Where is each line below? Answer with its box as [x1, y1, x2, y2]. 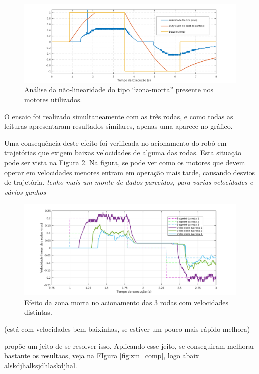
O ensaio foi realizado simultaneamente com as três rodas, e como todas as [4, 111, 233, 121]
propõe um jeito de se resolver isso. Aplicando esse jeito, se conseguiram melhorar [4, 340, 255, 351]
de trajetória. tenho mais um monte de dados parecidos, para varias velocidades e [4, 177, 253, 187]
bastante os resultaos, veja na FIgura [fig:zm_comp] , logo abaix [4, 350, 199, 361]
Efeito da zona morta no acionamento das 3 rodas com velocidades [24, 297, 229, 307]
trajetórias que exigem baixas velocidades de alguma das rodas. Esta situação [4, 147, 242, 158]
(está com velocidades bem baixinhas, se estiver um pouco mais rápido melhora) [4, 324, 250, 334]
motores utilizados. [24, 94, 82, 104]
